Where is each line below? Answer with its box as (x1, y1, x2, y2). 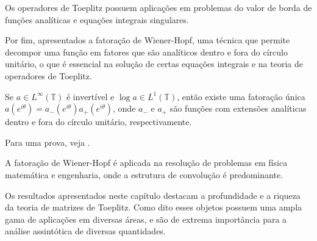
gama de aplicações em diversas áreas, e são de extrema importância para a (5, 212, 287, 225)
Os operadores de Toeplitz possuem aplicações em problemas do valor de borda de (5, 1, 312, 13)
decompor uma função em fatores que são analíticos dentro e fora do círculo (5, 45, 288, 58)
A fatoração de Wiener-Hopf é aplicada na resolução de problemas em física (5, 156, 288, 169)
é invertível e (66, 90, 115, 103)
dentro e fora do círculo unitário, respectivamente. (5, 115, 192, 128)
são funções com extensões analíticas (169, 102, 307, 115)
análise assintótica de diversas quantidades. (5, 225, 166, 237)
